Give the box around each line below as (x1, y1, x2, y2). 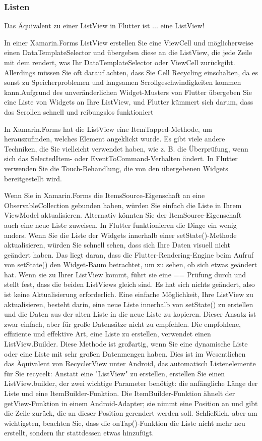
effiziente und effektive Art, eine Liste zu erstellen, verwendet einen (4, 328, 211, 339)
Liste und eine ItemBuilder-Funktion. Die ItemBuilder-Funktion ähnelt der (4, 388, 235, 398)
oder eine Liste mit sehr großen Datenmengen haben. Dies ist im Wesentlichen (4, 348, 246, 359)
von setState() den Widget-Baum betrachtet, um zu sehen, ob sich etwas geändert (4, 259, 257, 270)
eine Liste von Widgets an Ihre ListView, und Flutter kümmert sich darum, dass (4, 96, 253, 107)
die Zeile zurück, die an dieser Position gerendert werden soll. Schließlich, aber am (4, 408, 257, 418)
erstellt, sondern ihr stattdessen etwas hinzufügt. (4, 427, 154, 438)
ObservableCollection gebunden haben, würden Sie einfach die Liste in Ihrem (4, 200, 242, 210)
